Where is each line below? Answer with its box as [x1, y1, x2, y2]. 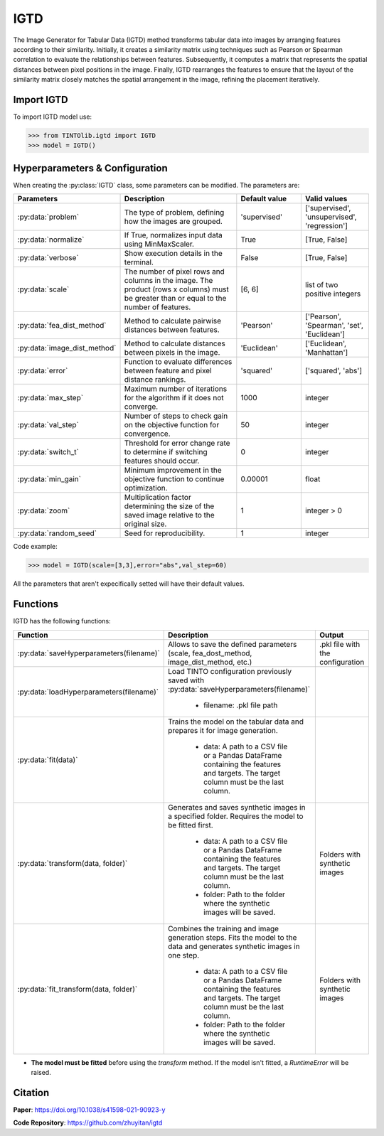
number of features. [124, 302, 191, 312]
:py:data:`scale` [17, 284, 70, 294]
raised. [31, 1068, 51, 1076]
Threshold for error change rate [124, 438, 230, 448]
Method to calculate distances [124, 338, 225, 348]
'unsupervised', [304, 212, 357, 222]
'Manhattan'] [304, 348, 348, 358]
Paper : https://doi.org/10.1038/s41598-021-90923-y [13, 1105, 166, 1114]
